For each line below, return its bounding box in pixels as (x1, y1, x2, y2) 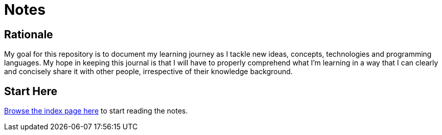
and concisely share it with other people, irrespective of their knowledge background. (4, 67, 293, 76)
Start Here (4, 84, 58, 98)
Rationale (4, 28, 53, 41)
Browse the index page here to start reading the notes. (4, 106, 188, 116)
